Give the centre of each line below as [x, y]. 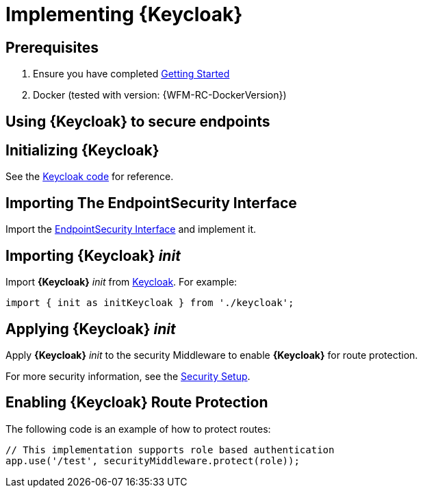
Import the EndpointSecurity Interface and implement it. [131, 229]
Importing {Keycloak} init [93, 255]
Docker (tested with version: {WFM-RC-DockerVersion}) [160, 95]
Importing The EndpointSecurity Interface [151, 203]
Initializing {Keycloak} [82, 151]
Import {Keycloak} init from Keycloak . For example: [121, 282]
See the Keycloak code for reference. [90, 177]
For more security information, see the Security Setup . [128, 376]
